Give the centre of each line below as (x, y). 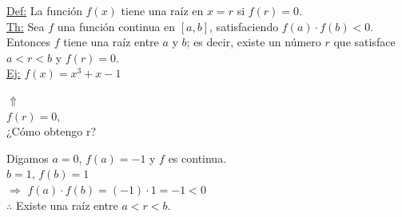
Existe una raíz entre (67, 205)
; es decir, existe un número (254, 42)
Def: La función (44, 10)
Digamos (28, 158)
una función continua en (116, 26)
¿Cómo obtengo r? (52, 131)
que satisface (364, 42)
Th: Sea (26, 26)
